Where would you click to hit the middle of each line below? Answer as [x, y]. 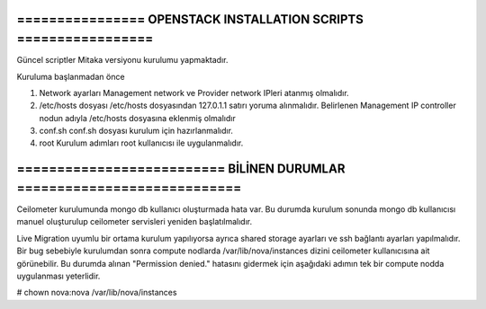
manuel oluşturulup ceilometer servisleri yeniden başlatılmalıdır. [134, 222]
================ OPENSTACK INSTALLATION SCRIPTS [190, 19]
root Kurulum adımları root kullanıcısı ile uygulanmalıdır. [141, 143]
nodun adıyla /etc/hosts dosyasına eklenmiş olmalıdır [137, 118]
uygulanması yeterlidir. [58, 276]
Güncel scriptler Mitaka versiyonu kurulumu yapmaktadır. [122, 60]
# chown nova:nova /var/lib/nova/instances [97, 293]
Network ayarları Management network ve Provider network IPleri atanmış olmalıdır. [194, 93]
